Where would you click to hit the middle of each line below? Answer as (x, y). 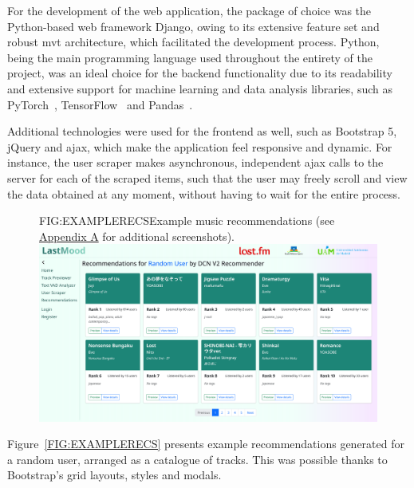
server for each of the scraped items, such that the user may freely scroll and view (207, 177)
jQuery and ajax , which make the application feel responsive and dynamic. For (200, 146)
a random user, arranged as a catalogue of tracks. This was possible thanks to (197, 459)
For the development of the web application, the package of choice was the (189, 10)
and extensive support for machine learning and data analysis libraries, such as (200, 88)
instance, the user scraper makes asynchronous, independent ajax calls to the (195, 162)
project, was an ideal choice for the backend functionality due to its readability (200, 73)
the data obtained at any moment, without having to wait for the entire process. (204, 193)
